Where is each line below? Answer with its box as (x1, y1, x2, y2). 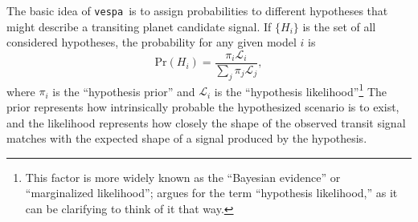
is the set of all (302, 18, 376, 34)
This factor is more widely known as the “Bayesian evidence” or (25, 168, 341, 185)
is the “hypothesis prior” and (52, 83, 195, 99)
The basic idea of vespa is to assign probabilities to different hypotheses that (6, 2, 388, 18)
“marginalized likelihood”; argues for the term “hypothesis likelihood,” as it (25, 184, 398, 201)
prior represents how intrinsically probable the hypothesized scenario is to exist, (6, 98, 400, 115)
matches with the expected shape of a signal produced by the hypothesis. (6, 130, 367, 147)
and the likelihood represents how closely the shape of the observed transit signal (6, 114, 406, 131)
